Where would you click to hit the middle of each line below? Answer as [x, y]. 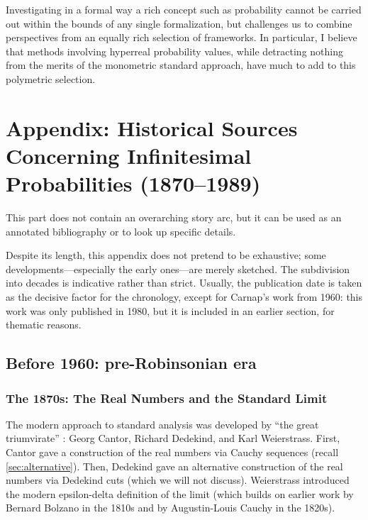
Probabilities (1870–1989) [133, 183]
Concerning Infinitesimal [129, 155]
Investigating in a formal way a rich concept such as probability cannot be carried [184, 9]
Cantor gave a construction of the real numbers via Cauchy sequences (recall [172, 452]
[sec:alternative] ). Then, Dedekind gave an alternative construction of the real [174, 466]
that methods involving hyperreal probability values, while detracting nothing [174, 51]
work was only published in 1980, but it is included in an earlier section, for [170, 310]
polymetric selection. [51, 78]
